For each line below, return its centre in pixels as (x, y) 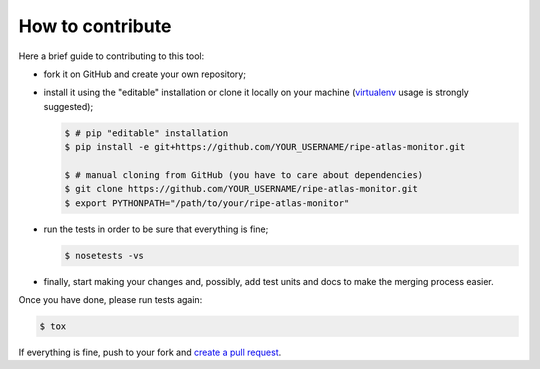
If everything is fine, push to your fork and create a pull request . (150, 352)
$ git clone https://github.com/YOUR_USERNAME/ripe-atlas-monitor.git (241, 189)
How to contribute (95, 26)
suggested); (68, 106)
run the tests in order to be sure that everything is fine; (156, 229)
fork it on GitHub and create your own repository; (145, 74)
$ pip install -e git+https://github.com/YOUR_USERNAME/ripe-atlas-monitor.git (265, 147)
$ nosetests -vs (104, 255)
